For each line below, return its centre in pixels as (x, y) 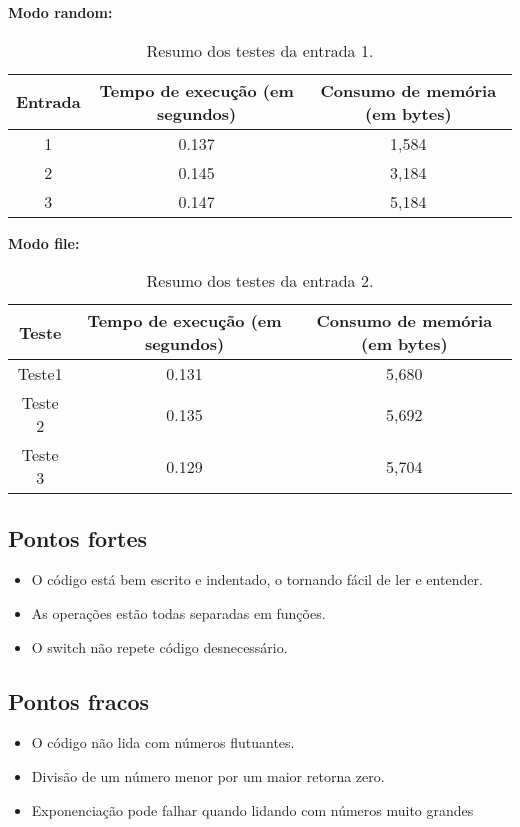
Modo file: (44, 242)
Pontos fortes (78, 537)
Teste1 (40, 374)
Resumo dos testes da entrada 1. (260, 50)
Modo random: (60, 12)
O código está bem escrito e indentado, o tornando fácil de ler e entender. (257, 579)
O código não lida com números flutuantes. (163, 742)
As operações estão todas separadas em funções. (178, 612)
